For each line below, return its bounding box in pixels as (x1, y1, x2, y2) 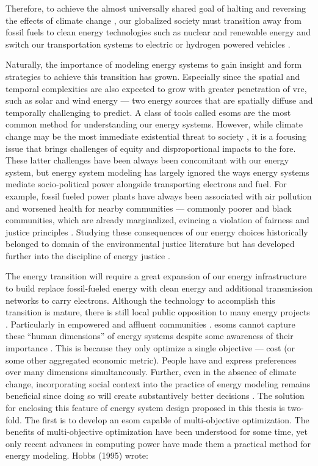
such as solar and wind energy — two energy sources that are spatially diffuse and (5, 94, 313, 107)
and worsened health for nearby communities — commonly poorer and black (5, 201, 292, 214)
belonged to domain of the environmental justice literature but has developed (5, 237, 295, 250)
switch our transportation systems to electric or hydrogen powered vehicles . (5, 37, 291, 50)
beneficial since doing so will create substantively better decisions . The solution (5, 389, 305, 402)
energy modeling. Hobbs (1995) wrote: (5, 449, 148, 462)
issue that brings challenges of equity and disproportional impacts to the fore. (5, 142, 296, 154)
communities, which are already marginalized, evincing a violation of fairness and (5, 213, 309, 226)
